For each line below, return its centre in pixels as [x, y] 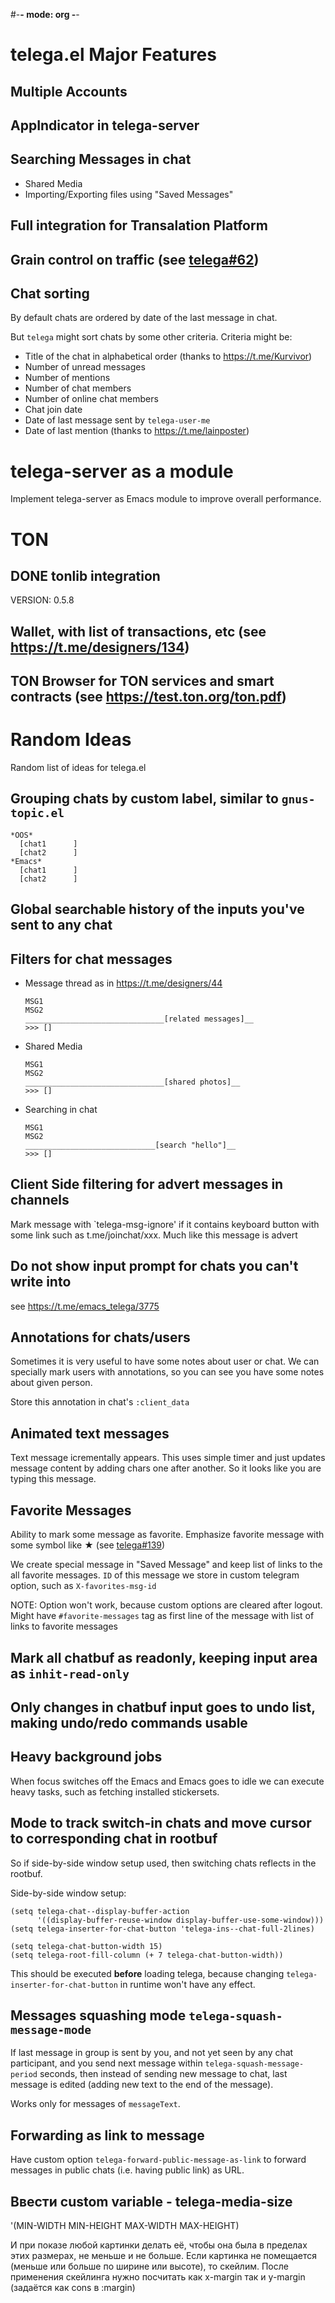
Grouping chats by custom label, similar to [144, 799]
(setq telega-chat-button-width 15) [86, 1946]
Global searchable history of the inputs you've [157, 909]
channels [40, 1200]
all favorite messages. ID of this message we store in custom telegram [155, 1575]
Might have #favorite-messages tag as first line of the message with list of [162, 1616]
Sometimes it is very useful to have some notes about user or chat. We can [165, 1361]
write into [41, 1282]
